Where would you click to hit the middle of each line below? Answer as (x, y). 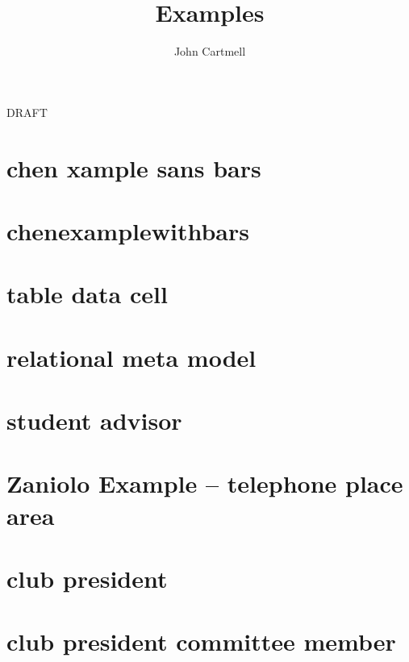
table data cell (87, 294)
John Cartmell (210, 51)
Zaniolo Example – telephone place (205, 483)
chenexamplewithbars (128, 230)
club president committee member (201, 641)
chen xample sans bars (134, 167)
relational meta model (131, 357)
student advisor (94, 420)
